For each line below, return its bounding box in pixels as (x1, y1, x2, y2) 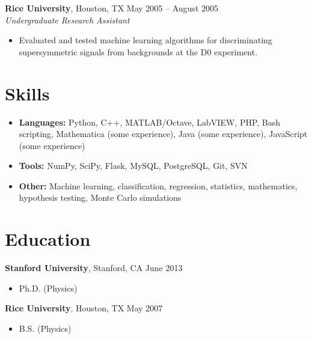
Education (5, 227, 91, 251)
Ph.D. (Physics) (19, 281, 78, 294)
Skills (5, 81, 50, 105)
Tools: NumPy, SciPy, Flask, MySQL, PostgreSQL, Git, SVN (19, 159, 248, 172)
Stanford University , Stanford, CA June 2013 (5, 261, 183, 274)
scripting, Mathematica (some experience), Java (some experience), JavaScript (19, 127, 308, 140)
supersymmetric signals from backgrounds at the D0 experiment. (19, 45, 258, 58)
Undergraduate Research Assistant (5, 13, 130, 26)
